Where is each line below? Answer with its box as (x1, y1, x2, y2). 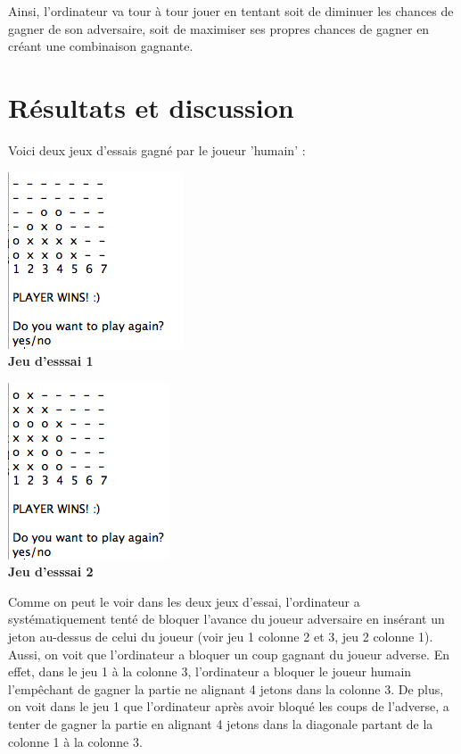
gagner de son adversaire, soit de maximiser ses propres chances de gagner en (8, 19, 430, 37)
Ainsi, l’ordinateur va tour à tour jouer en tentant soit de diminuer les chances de (8, 2, 454, 20)
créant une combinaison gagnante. (8, 37, 193, 55)
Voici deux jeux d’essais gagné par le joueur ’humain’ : (8, 140, 306, 159)
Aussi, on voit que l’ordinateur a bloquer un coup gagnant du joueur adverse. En (8, 644, 449, 663)
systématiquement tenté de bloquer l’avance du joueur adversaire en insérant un (8, 609, 445, 628)
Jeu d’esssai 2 (8, 562, 94, 581)
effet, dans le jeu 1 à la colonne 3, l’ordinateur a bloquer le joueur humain (8, 662, 412, 681)
